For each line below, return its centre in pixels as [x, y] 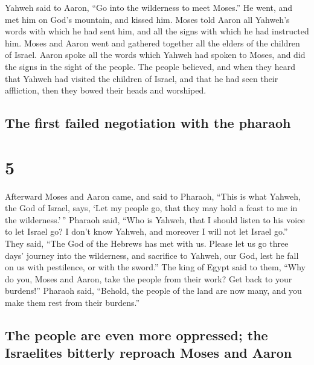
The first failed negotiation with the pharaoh [148, 123]
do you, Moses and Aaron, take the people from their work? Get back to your [149, 278]
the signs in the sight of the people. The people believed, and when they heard [150, 66]
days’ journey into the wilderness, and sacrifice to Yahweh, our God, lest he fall [152, 255]
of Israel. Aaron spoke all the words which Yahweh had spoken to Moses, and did [155, 55]
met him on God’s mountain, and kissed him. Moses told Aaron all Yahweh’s [147, 19]
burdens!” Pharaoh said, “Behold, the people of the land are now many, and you [153, 290]
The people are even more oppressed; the [136, 335]
